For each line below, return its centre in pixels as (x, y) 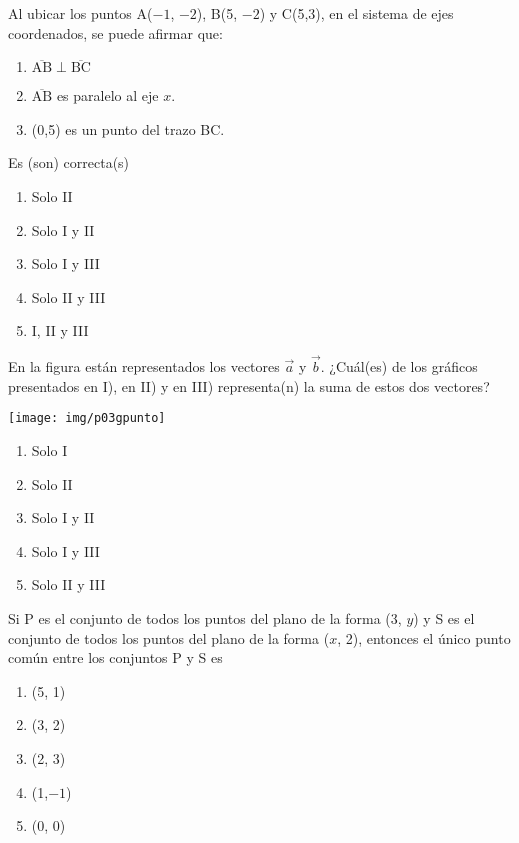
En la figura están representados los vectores (144, 366)
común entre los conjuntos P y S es (115, 657)
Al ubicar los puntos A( (80, 13)
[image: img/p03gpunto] (87, 418)
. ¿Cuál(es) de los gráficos (399, 366)
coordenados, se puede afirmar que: (115, 32)
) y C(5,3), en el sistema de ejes (356, 13)
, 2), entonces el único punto (424, 637)
